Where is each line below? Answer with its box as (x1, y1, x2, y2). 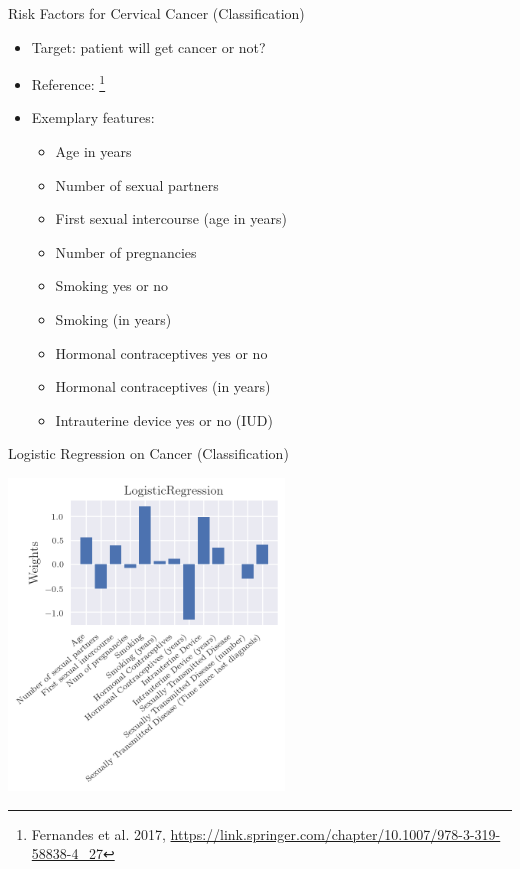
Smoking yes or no (55, 275, 169, 296)
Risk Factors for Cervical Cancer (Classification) (8, 3, 305, 23)
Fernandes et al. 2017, (31, 823, 166, 844)
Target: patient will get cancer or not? (31, 36, 266, 57)
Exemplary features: (31, 107, 155, 128)
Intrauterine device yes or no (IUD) (55, 409, 273, 430)
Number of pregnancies (55, 241, 197, 262)
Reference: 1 (31, 71, 106, 94)
